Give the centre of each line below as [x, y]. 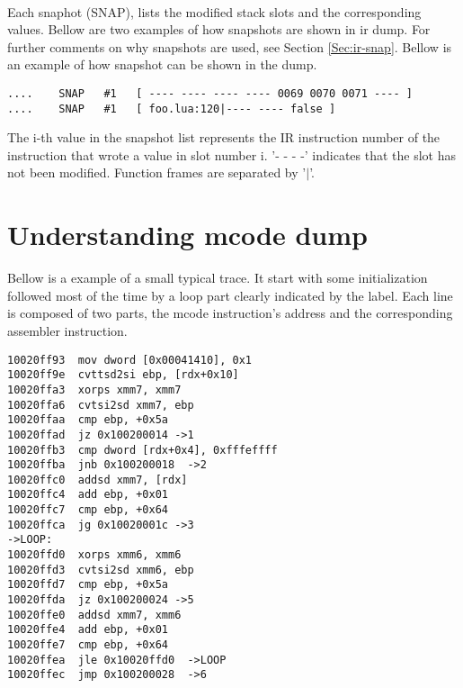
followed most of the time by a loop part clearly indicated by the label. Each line [230, 295]
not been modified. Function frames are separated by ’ [157, 172]
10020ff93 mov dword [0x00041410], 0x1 [130, 360]
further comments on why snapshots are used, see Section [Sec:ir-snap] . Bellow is [230, 46]
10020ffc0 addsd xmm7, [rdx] [98, 480]
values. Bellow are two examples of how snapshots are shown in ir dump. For [219, 29]
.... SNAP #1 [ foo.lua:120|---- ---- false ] [172, 109]
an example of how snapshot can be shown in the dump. [162, 64]
